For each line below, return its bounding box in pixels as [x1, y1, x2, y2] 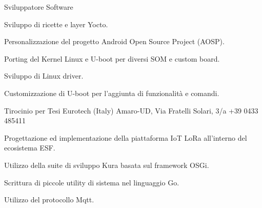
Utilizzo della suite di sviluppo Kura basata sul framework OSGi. [4, 159, 209, 170]
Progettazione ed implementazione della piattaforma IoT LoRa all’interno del [4, 132, 247, 143]
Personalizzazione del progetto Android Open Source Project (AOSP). [4, 36, 225, 47]
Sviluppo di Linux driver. [4, 70, 84, 81]
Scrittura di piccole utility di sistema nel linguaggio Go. [4, 177, 179, 187]
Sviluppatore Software [4, 2, 73, 12]
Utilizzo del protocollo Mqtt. [4, 194, 94, 205]
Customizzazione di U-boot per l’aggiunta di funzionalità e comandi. [4, 87, 219, 98]
